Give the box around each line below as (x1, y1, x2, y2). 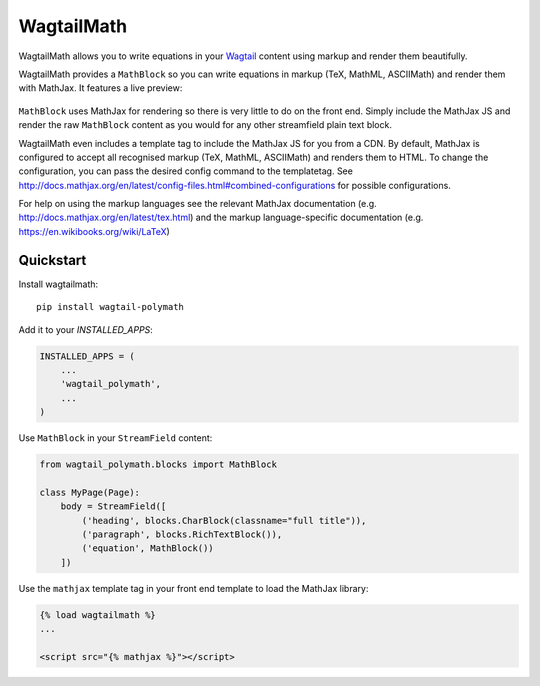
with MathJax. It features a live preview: (18, 82, 183, 94)
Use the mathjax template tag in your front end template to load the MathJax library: (18, 582, 369, 594)
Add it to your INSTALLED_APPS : (18, 323, 154, 335)
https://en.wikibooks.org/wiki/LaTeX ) (18, 225, 170, 237)
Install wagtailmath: (18, 278, 99, 290)
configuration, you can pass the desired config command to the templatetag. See (18, 165, 354, 177)
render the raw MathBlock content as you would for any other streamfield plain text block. (18, 119, 392, 131)
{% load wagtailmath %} (39, 609, 157, 620)
